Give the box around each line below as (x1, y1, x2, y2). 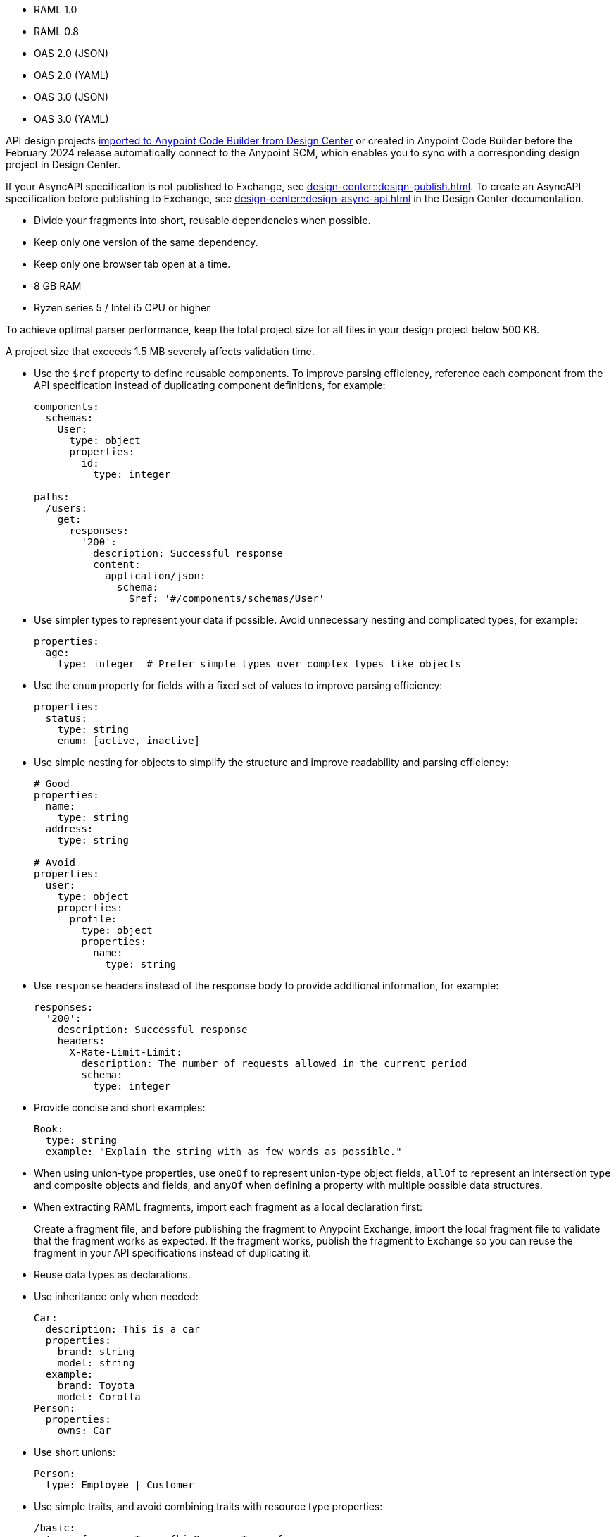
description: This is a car (45, 1323, 201, 1335)
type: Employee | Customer (45, 1479, 194, 1490)
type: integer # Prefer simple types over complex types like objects (57, 658, 461, 669)
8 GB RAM (34, 280, 82, 292)
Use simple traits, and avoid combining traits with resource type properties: (34, 1500, 383, 1512)
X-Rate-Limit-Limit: (69, 1047, 182, 1058)
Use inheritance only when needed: (34, 1290, 199, 1302)
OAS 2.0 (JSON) (34, 47, 109, 59)
